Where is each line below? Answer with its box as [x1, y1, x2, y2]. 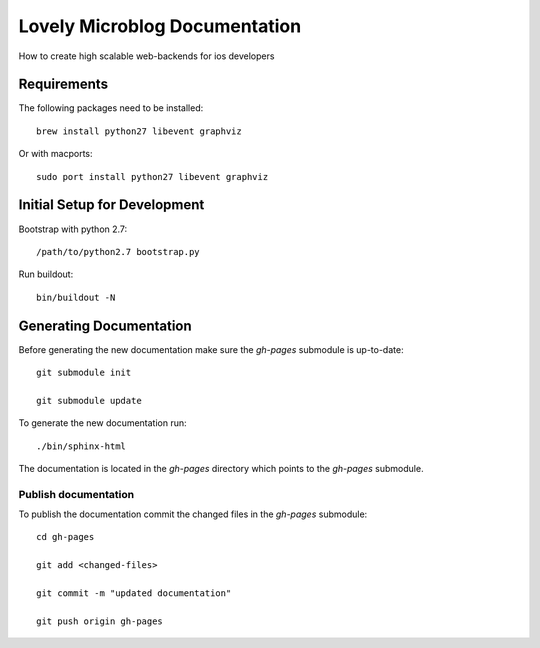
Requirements [18, 76, 109, 93]
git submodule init [36, 367, 132, 378]
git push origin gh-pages [36, 615, 164, 627]
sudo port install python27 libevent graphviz [36, 171, 269, 182]
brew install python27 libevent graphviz [36, 125, 242, 137]
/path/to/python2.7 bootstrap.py [36, 246, 200, 257]
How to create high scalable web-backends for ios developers [18, 50, 275, 62]
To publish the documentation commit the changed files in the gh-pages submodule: [18, 508, 368, 520]
